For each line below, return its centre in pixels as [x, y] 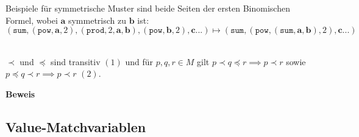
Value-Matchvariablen [76, 126]
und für [139, 61]
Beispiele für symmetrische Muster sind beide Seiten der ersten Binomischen [148, 8]
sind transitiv [76, 61]
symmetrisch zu [97, 20]
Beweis [20, 93]
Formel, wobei [32, 20]
